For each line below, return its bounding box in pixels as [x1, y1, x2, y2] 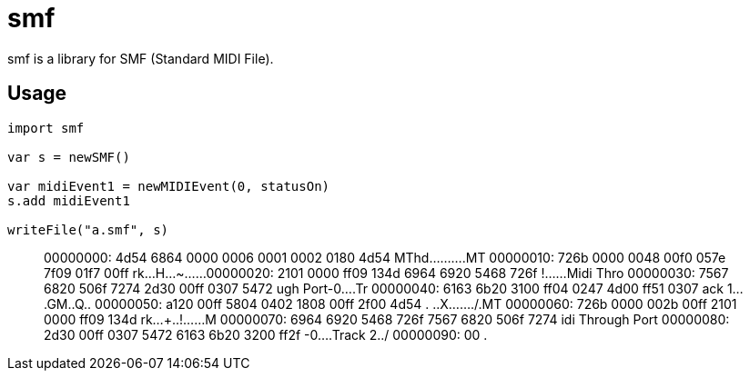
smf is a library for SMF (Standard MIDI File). [7, 50, 274, 66]
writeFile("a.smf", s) [7, 222, 169, 237]
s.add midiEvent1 [7, 193, 130, 208]
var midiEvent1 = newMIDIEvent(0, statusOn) [7, 178, 330, 194]
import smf [7, 120, 85, 135]
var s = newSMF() [7, 149, 130, 164]
